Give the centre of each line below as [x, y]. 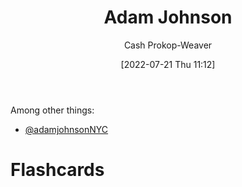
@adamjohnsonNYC [66, 129]
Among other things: [52, 110]
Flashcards [57, 170]
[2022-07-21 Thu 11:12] [168, 64]
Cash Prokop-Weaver [168, 45]
